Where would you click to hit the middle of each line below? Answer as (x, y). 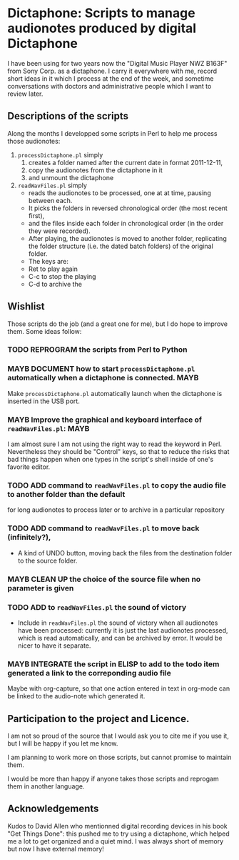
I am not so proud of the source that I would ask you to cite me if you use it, (118, 736)
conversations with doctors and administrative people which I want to (110, 86)
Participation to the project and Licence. (98, 719)
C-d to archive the (55, 284)
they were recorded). (59, 231)
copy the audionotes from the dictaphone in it (95, 170)
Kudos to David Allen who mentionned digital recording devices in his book (117, 826)
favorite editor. (29, 467)
